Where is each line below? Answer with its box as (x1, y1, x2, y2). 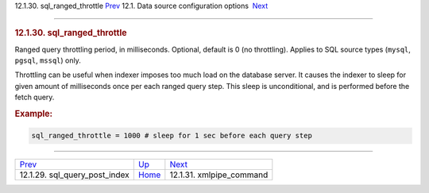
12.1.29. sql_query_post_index (19, 169, 130, 180)
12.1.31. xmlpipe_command (169, 169, 269, 180)
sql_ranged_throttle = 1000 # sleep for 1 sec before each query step (31, 131, 313, 141)
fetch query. (14, 92, 55, 102)
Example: (14, 108, 53, 119)
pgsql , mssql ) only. (14, 56, 81, 65)
